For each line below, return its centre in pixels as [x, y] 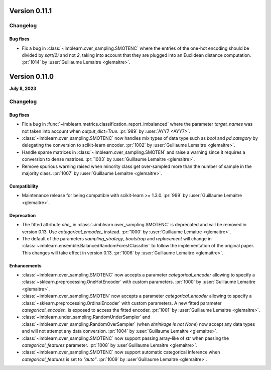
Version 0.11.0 [32, 77]
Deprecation [23, 215]
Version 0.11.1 [31, 11]
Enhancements [26, 265]
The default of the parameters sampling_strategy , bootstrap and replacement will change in [117, 238]
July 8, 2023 [23, 88]
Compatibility [24, 186]
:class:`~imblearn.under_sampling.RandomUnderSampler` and [86, 317]
